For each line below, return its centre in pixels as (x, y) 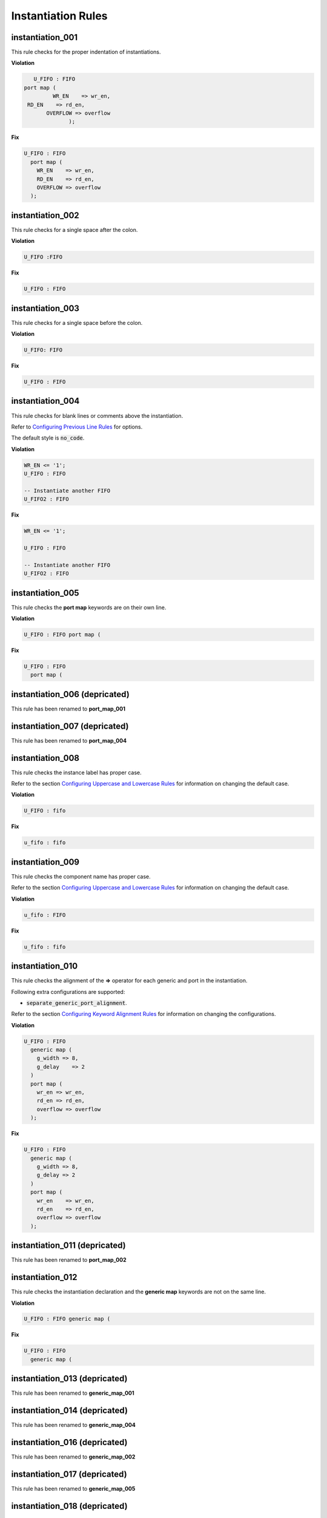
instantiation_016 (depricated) (69, 1442)
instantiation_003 (45, 308)
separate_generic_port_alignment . (77, 1002)
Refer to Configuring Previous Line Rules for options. (77, 427)
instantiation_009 (45, 862)
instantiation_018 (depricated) (69, 1506)
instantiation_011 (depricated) (69, 1246)
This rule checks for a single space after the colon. (74, 230)
